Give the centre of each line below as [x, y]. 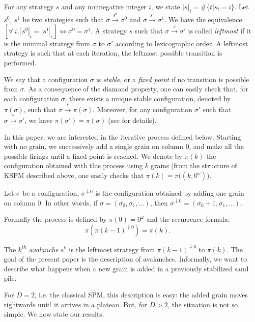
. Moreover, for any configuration [143, 109]
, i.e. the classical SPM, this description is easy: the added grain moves [141, 294]
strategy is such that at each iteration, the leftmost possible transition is [113, 53]
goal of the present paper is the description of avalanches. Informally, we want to [126, 259]
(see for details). [132, 120]
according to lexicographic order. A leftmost [182, 43]
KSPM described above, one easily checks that [74, 175]
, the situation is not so [203, 304]
